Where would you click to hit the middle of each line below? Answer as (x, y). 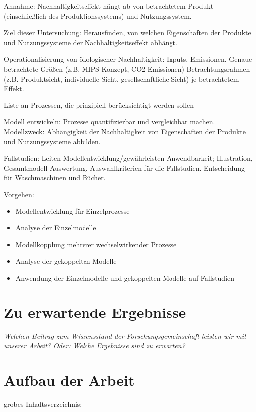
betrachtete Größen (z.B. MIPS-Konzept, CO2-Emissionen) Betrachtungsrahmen (127, 68)
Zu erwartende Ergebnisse (95, 312)
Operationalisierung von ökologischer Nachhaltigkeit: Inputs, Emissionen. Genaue (128, 59)
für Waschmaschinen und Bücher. (55, 177)
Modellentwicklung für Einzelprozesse (73, 211)
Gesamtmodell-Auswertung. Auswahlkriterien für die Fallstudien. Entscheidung (125, 167)
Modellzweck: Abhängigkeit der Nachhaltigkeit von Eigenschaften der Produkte (125, 131)
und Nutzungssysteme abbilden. (52, 141)
